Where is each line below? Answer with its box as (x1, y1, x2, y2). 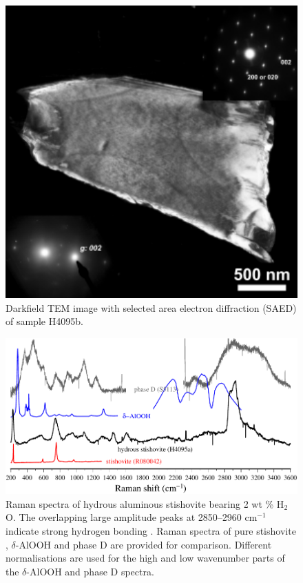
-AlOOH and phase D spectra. (26, 564, 154, 578)
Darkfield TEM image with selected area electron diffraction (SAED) (6, 300, 297, 315)
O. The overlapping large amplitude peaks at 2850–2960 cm (6, 510, 258, 524)
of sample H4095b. (6, 314, 83, 328)
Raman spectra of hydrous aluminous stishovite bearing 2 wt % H (6, 496, 284, 511)
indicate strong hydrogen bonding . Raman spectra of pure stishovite (6, 524, 296, 537)
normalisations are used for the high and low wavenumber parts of (6, 551, 285, 565)
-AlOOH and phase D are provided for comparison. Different (15, 537, 272, 551)
